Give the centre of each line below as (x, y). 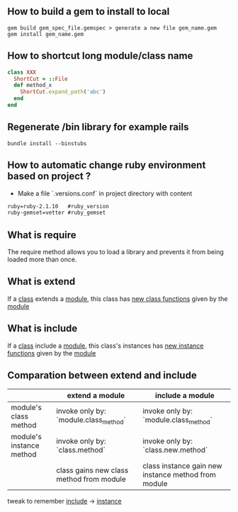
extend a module (96, 395)
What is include (42, 329)
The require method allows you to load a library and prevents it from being (116, 252)
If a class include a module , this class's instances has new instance (106, 346)
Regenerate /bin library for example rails (98, 127)
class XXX (22, 72)
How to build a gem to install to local (89, 12)
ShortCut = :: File (41, 79)
